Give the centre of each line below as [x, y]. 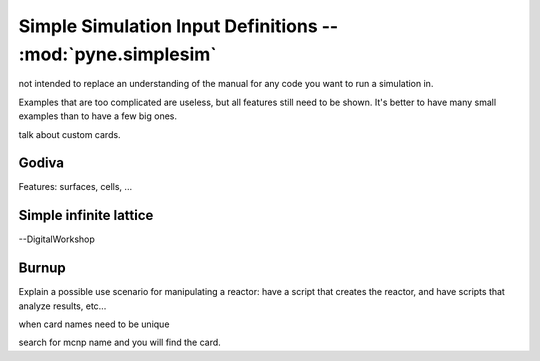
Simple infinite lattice [86, 215]
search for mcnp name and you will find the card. [120, 342]
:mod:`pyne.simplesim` [117, 54]
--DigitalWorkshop [56, 239]
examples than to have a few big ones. [98, 116]
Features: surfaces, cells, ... [75, 187]
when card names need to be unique [94, 324]
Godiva [41, 163]
